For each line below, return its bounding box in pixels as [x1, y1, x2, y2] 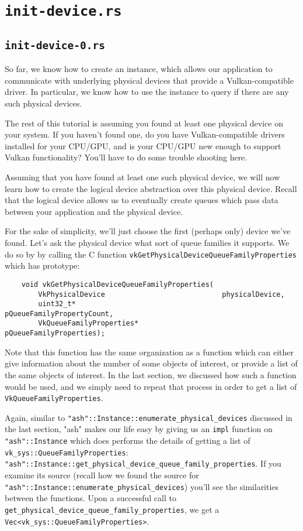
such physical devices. [5, 97, 82, 109]
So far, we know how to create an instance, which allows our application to [5, 63, 273, 75]
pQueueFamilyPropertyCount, [5, 309, 114, 318]
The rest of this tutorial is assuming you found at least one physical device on [5, 117, 283, 129]
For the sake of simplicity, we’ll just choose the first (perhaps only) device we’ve [5, 225, 291, 237]
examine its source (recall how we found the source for [5, 469, 199, 481]
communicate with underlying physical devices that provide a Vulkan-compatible [5, 74, 294, 86]
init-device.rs [5, 3, 122, 20]
